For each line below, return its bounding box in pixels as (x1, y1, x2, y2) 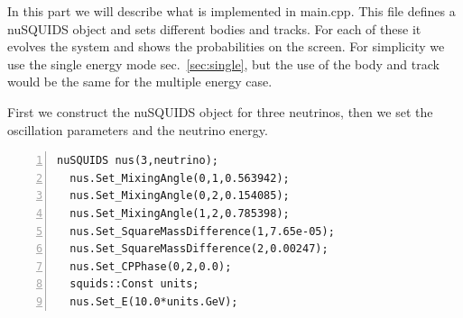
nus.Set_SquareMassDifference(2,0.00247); (69, 242, 329, 256)
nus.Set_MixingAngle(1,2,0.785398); (69, 206, 290, 220)
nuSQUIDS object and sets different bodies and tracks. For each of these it (7, 19, 421, 38)
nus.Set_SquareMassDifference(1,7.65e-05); (69, 224, 335, 238)
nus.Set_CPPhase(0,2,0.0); (69, 259, 232, 273)
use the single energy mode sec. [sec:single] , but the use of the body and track (7, 54, 440, 73)
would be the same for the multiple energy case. (7, 72, 273, 91)
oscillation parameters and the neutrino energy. (7, 120, 268, 139)
